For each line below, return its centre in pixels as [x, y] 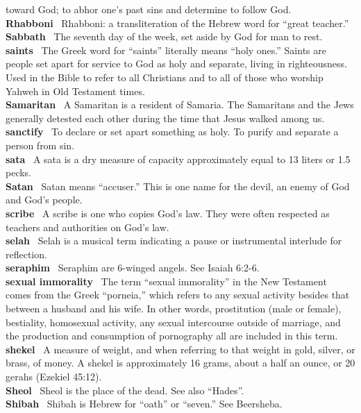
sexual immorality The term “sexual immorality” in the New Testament [166, 281]
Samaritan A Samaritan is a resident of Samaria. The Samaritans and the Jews [180, 104]
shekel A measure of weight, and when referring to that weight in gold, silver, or [180, 349]
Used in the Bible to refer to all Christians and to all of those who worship [165, 77]
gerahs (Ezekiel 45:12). [54, 377]
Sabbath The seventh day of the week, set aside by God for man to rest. [164, 36]
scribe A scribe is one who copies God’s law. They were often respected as [168, 213]
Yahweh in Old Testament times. [75, 91]
